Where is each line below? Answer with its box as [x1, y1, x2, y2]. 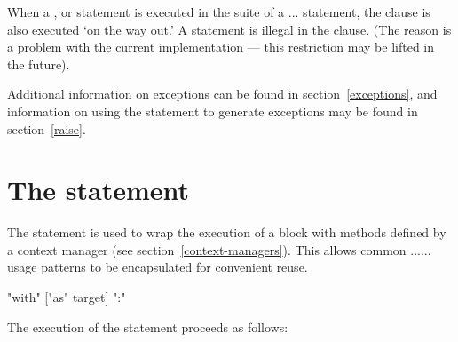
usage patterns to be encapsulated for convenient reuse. [7, 258, 308, 276]
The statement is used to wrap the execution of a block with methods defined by [7, 223, 446, 242]
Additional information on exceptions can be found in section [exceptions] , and [7, 84, 438, 103]
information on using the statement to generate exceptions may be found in [7, 101, 418, 120]
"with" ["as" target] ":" [7, 288, 126, 306]
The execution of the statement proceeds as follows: [7, 317, 288, 336]
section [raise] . [7, 119, 86, 138]
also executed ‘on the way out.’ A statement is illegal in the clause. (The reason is [7, 20, 452, 38]
